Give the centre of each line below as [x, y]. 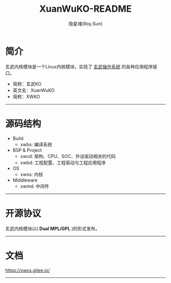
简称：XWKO [26, 96]
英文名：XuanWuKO [34, 90]
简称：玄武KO [27, 84]
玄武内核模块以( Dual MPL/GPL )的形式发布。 [53, 228]
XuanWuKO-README [85, 9]
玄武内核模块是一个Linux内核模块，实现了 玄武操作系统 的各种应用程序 [79, 66]
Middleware [25, 180]
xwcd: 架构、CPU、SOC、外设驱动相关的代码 [68, 156]
